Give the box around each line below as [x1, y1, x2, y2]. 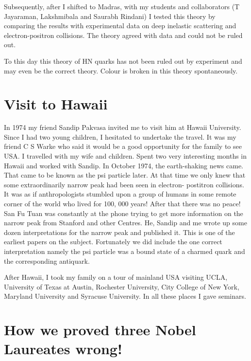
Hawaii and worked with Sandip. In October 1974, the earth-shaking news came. [4, 160, 243, 170]
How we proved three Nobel [4, 320, 196, 340]
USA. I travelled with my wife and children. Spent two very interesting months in [4, 151, 247, 161]
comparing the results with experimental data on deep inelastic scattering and [4, 20, 236, 31]
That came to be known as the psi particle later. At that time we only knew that [4, 170, 246, 180]
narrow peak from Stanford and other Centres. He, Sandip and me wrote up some [4, 217, 247, 228]
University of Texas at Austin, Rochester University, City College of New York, [4, 281, 239, 291]
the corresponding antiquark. [4, 255, 90, 266]
